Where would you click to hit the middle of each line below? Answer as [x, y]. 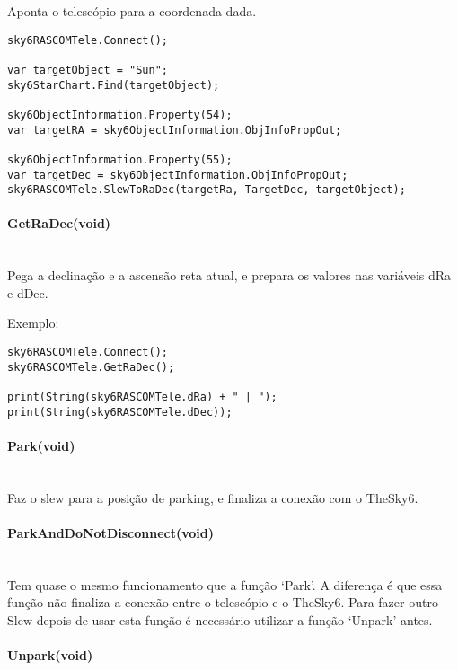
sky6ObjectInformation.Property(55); [120, 159]
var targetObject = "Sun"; [88, 70]
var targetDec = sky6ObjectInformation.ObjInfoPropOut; [178, 175]
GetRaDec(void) [59, 223]
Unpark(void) [50, 655]
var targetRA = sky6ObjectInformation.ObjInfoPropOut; [175, 130]
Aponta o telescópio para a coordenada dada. [132, 11]
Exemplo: [33, 323]
